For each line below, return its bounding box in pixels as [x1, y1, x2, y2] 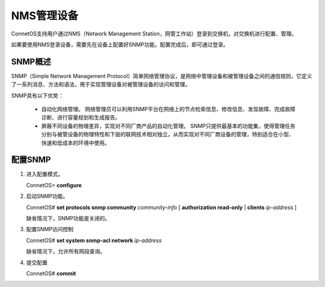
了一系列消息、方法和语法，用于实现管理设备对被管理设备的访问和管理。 [11, 81, 191, 88]
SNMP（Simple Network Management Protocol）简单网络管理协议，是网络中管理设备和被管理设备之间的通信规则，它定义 [11, 72, 312, 79]
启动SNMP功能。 [26, 193, 69, 200]
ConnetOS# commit [26, 270, 76, 277]
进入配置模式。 [26, 171, 63, 178]
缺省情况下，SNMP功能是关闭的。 [26, 215, 111, 222]
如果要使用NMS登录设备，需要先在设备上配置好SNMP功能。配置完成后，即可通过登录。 [11, 41, 229, 48]
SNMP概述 [11, 56, 51, 67]
